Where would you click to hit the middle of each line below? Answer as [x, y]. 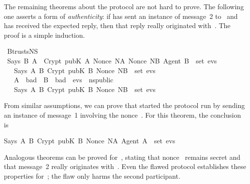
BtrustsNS [22, 51]
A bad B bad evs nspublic [64, 80]
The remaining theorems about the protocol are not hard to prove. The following [124, 6]
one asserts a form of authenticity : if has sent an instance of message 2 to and [121, 16]
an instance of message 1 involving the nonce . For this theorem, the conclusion [123, 115]
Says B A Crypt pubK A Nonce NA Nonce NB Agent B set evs [112, 60]
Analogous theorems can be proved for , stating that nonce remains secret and [122, 157]
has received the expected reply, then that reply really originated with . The [117, 25]
